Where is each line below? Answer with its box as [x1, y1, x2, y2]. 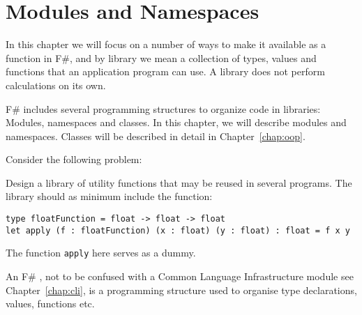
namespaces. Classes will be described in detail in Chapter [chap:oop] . [6, 128, 306, 143]
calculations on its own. [6, 77, 106, 92]
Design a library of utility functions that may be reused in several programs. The [6, 175, 352, 190]
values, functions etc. [6, 296, 95, 311]
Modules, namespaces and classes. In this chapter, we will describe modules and [6, 115, 347, 130]
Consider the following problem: [6, 152, 142, 167]
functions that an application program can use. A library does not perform [6, 64, 325, 79]
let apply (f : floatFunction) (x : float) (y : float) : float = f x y [6, 225, 350, 236]
